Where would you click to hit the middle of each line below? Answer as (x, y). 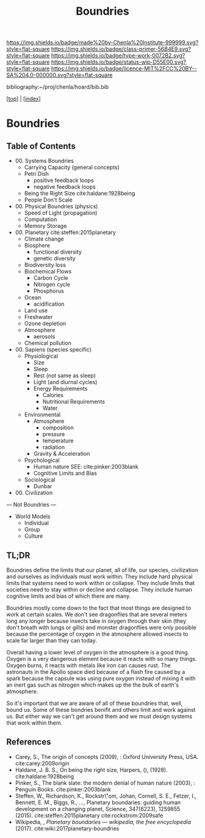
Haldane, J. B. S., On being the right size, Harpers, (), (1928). (91, 769)
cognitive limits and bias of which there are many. (69, 596)
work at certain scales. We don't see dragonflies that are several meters (97, 614)
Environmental (42, 415)
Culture (34, 536)
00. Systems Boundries (45, 161)
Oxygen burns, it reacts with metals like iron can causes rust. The (88, 665)
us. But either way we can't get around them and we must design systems (99, 716)
